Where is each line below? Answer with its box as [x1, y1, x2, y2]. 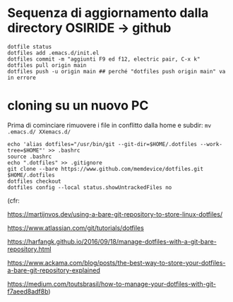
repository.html [7, 245, 52, 253]
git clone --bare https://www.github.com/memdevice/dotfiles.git [7, 165, 203, 172]
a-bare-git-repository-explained [7, 266, 100, 274]
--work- [200, 140, 222, 147]
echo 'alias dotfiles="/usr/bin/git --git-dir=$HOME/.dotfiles [7, 140, 198, 147]
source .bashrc [7, 153, 52, 160]
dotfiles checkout [7, 178, 61, 185]
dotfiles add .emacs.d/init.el [7, 49, 100, 56]
